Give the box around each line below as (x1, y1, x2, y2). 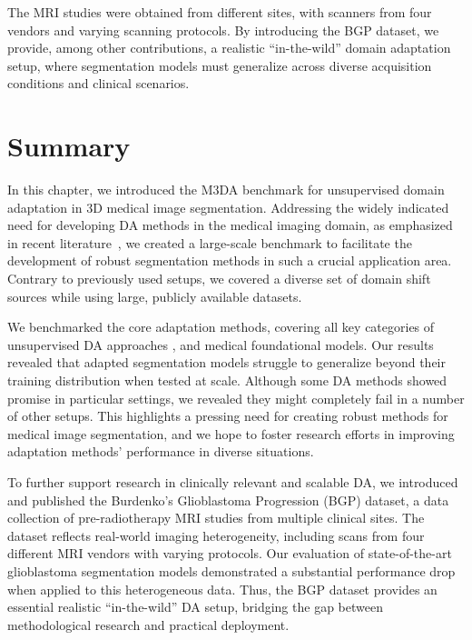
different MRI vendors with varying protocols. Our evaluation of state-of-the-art (7, 544, 452, 563)
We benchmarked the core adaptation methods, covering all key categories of (7, 317, 435, 336)
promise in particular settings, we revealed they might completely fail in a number (7, 388, 465, 407)
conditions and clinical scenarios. (7, 74, 190, 93)
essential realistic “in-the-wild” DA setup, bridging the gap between (7, 597, 383, 616)
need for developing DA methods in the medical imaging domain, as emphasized (7, 215, 453, 235)
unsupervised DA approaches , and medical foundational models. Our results (7, 335, 434, 354)
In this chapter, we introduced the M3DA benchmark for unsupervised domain (7, 180, 445, 199)
